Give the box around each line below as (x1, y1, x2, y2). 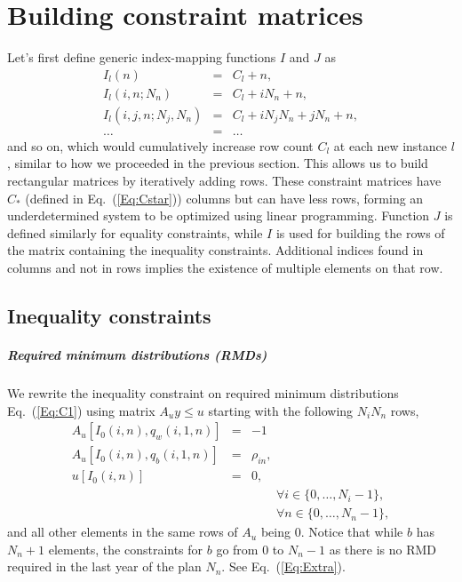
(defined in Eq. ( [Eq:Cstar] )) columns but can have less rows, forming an (25, 188, 424, 207)
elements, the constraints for (48, 539, 203, 558)
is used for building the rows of (275, 223, 445, 242)
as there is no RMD (329, 539, 436, 558)
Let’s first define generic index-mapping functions (7, 48, 276, 67)
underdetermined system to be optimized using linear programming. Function (7, 206, 430, 225)
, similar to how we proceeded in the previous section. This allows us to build (7, 154, 428, 172)
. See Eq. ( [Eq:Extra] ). (221, 557, 346, 576)
